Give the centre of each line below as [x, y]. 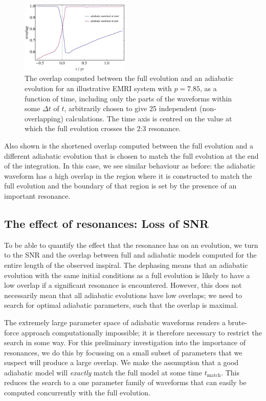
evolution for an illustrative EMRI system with [98, 88]
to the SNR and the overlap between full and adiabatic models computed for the [130, 255]
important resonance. [37, 195]
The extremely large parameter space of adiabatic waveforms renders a [115, 322]
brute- [237, 322]
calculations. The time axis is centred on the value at [149, 118]
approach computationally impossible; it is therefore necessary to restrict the [141, 332]
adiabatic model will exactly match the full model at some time [103, 372]
